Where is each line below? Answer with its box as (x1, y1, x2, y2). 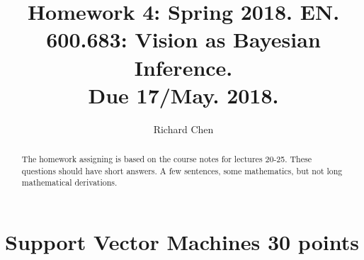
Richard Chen (153, 121, 214, 136)
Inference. (134, 52, 233, 81)
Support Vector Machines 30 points (5, 227, 359, 256)
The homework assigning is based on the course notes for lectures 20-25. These (21, 153, 312, 165)
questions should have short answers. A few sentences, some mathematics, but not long (21, 164, 343, 176)
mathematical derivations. (21, 176, 118, 188)
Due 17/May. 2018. (88, 80, 279, 109)
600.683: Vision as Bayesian (46, 25, 321, 54)
